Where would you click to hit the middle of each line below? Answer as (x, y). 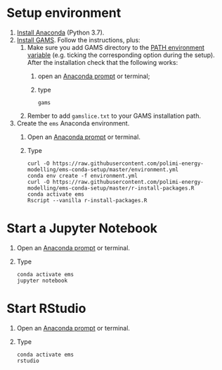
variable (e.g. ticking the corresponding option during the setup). (121, 55)
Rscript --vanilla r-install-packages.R (87, 200)
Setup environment (64, 13)
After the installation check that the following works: (103, 62)
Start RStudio (46, 309)
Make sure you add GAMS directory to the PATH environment (116, 47)
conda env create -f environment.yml (83, 175)
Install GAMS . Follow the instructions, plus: (79, 39)
